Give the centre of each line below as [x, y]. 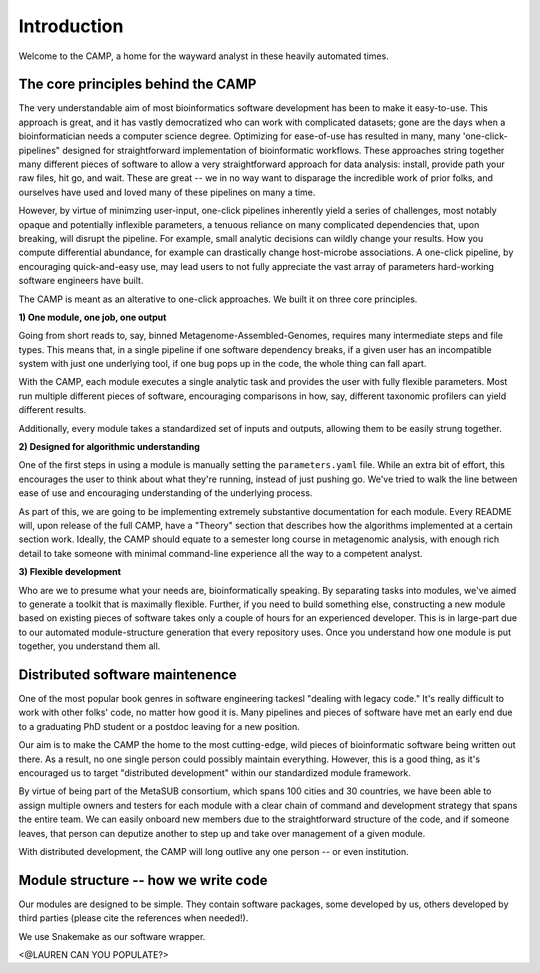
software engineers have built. [81, 281]
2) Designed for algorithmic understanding [109, 447]
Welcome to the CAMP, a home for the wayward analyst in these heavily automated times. [203, 56]
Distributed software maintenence [127, 674]
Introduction [71, 26]
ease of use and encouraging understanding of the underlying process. [165, 493]
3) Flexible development [70, 572]
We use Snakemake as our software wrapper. [112, 936]
